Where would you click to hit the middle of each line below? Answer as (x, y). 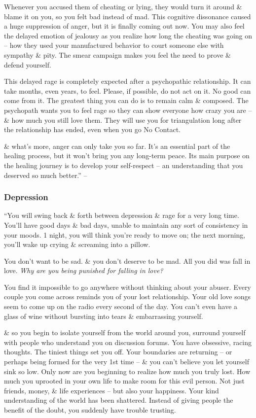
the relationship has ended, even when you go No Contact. (92, 129)
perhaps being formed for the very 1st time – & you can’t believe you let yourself (127, 362)
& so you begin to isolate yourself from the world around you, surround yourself (125, 332)
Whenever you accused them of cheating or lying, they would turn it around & (123, 6)
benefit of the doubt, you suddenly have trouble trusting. (90, 410)
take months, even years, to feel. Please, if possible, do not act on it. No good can (128, 90)
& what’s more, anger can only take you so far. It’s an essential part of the (117, 146)
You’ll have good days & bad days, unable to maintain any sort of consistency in (126, 225)
